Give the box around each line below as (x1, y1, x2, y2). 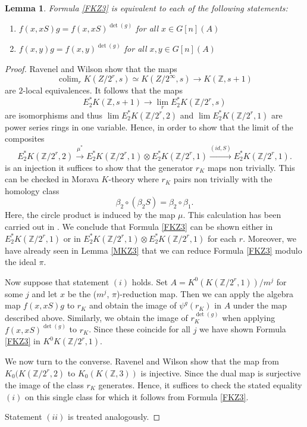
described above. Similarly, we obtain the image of (5, 311, 188, 323)
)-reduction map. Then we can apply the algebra (116, 287, 294, 300)
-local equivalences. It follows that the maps (23, 84, 183, 96)
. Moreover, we (243, 232, 297, 244)
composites (5, 132, 45, 145)
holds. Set (131, 275, 168, 288)
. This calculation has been (183, 208, 281, 221)
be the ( (67, 287, 97, 300)
